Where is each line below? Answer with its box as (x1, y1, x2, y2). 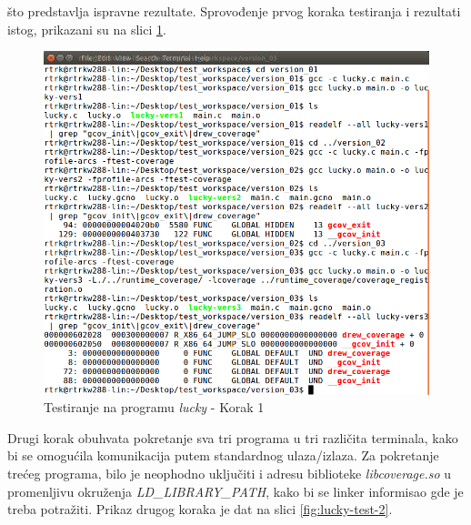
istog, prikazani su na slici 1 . (7, 19, 166, 38)
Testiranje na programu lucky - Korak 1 (44, 398, 265, 417)
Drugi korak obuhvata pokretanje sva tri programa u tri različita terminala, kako (7, 428, 458, 447)
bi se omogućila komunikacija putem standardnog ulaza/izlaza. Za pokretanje (7, 446, 439, 465)
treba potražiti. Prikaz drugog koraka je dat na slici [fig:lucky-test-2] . (7, 500, 393, 519)
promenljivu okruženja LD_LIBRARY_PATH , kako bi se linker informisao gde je (7, 481, 464, 500)
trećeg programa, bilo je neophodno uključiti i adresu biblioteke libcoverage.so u (7, 464, 452, 483)
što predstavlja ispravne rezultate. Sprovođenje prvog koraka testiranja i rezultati (7, 2, 461, 20)
